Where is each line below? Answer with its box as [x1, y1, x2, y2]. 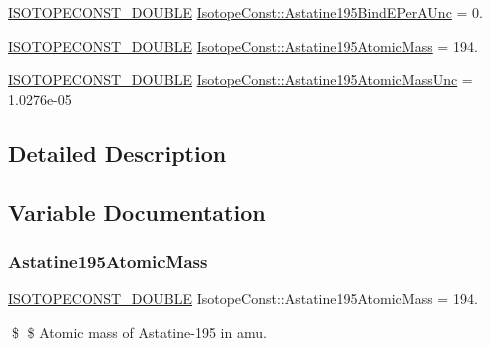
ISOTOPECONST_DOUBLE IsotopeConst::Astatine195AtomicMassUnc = [8, 69, 473, 90]
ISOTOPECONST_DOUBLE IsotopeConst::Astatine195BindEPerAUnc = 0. [8, 2, 483, 22]
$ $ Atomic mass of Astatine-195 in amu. [11, 321, 267, 342]
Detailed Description [8, 137, 227, 168]
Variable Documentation [8, 196, 266, 227]
